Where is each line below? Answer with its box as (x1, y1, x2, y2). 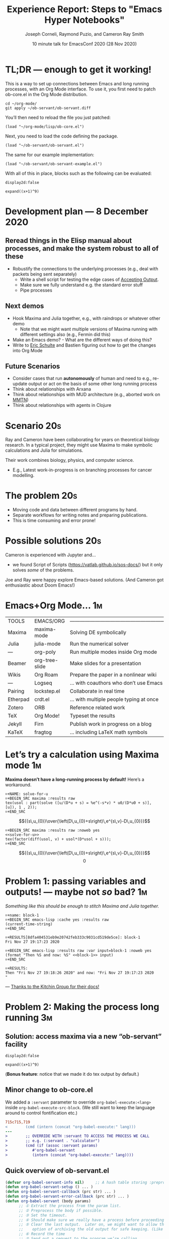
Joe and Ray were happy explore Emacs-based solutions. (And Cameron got (5, 577, 164, 583)
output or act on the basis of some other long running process (28, 380, 157, 387)
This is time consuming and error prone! (12, 517, 96, 523)
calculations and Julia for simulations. (5, 447, 83, 453)
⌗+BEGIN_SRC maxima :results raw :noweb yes (5, 828, 100, 833)
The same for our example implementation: (5, 152, 95, 158)
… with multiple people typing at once (69, 696, 159, 703)
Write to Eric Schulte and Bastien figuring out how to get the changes (12, 342, 156, 348)
